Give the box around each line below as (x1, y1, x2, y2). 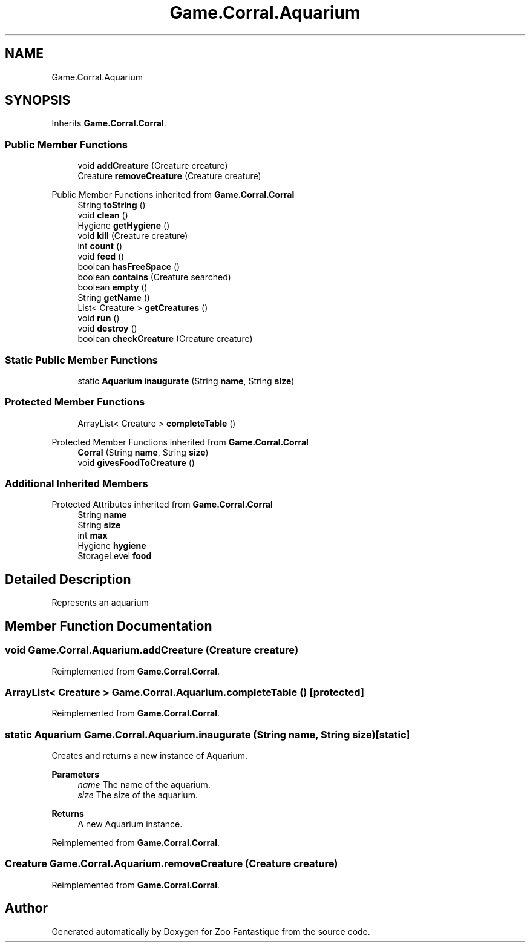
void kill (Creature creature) (77, 231, 188, 241)
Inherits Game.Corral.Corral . (51, 118, 166, 129)
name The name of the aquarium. (77, 779, 211, 790)
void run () (77, 313, 120, 324)
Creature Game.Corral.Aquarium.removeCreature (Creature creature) (5, 857, 338, 870)
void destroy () (77, 323, 137, 334)
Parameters (51, 769, 100, 779)
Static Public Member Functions (5, 353, 159, 366)
